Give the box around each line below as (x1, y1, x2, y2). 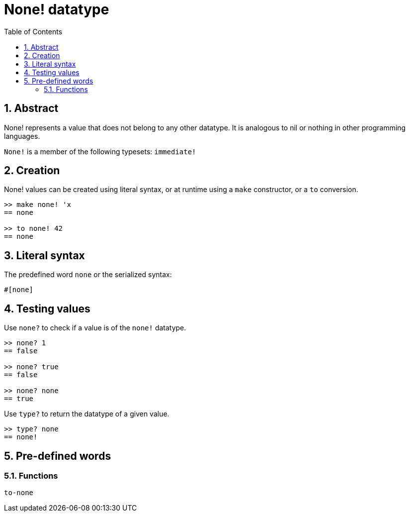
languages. (4, 131, 40, 140)
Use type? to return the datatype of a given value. (4, 410, 169, 418)
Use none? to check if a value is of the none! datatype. (4, 323, 186, 332)
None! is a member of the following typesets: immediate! (4, 147, 196, 156)
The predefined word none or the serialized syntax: (4, 270, 172, 279)
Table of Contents (4, 27, 63, 36)
